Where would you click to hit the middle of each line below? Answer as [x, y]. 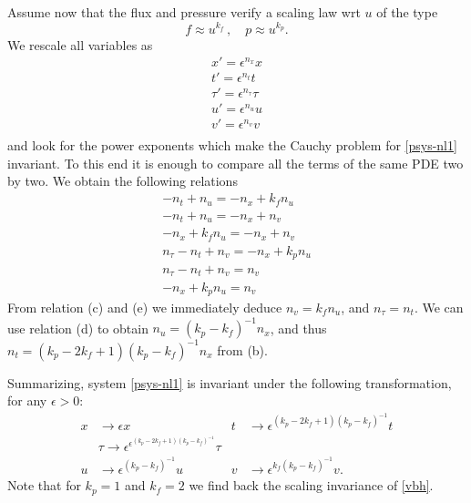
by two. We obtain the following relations [123, 181]
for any [27, 400]
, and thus [298, 328]
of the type [407, 12]
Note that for [44, 485]
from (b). [242, 349]
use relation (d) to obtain [78, 328]
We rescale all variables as [80, 44]
